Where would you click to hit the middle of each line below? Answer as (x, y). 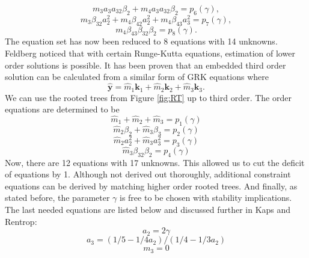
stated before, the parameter (57, 198)
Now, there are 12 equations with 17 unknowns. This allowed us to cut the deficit (155, 162)
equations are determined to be (62, 109)
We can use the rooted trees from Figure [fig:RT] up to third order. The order (148, 97)
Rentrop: (21, 221)
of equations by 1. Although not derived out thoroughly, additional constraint (148, 174)
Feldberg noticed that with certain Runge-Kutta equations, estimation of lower (150, 53)
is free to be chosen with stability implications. (206, 198)
